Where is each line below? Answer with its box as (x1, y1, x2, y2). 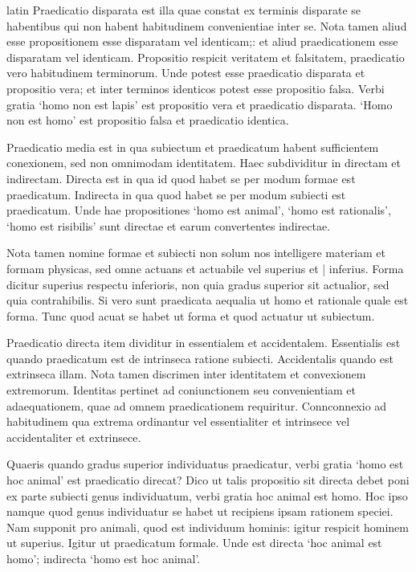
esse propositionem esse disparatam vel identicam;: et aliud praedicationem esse (6, 33, 398, 50)
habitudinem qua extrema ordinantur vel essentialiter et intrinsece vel (6, 413, 350, 430)
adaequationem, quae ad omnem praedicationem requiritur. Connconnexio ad (6, 397, 387, 414)
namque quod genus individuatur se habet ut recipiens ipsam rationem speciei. (6, 503, 394, 520)
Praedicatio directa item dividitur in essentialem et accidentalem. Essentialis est (6, 334, 401, 351)
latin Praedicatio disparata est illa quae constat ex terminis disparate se (6, 2, 361, 18)
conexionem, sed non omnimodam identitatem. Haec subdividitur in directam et (6, 154, 402, 171)
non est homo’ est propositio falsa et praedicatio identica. (6, 112, 289, 129)
